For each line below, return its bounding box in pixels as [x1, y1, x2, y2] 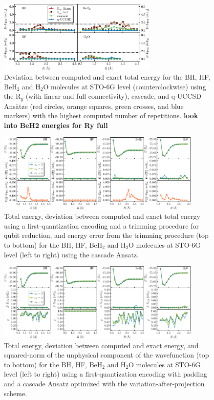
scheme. [4, 388, 27, 398]
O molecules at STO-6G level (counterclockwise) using [43, 81, 206, 91]
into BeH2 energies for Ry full [4, 120, 108, 130]
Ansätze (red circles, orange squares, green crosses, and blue [4, 101, 184, 111]
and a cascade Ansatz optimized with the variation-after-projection [4, 379, 205, 389]
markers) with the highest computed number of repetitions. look [4, 110, 198, 121]
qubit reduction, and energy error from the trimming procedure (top [4, 230, 209, 240]
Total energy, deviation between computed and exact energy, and [4, 340, 199, 350]
